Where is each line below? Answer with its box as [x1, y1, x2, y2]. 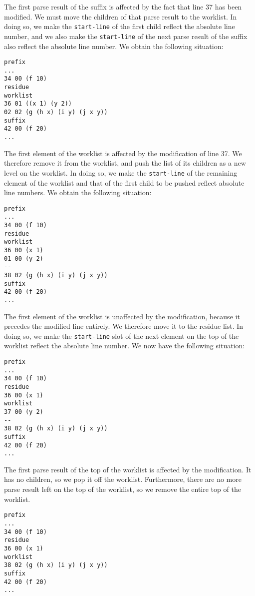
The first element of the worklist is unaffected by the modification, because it [4, 311, 240, 321]
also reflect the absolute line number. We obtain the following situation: [4, 41, 224, 51]
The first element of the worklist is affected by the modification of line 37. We [4, 148, 242, 158]
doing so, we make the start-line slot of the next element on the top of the [4, 330, 239, 341]
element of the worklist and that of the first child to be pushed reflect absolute [4, 177, 245, 188]
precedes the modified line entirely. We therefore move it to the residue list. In [4, 321, 244, 331]
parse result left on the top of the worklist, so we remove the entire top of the [4, 484, 241, 494]
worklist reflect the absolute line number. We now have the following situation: [4, 340, 245, 351]
